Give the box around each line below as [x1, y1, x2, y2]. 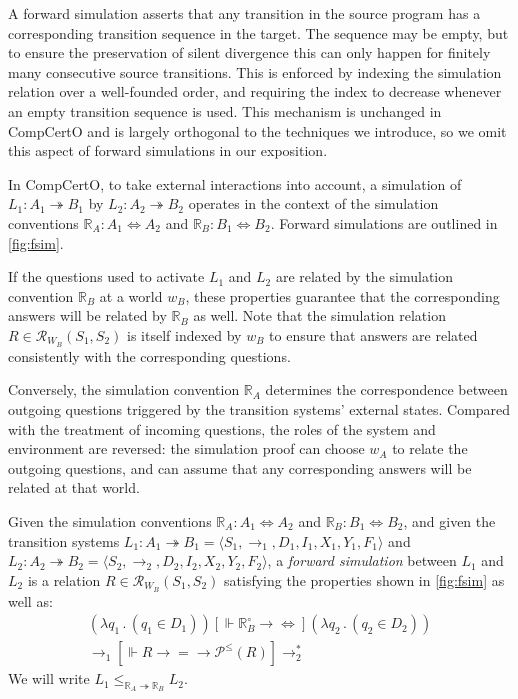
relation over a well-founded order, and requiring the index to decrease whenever [8, 81, 502, 102]
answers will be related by [8, 305, 167, 326]
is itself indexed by [127, 324, 242, 345]
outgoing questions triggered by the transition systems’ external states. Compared [8, 398, 511, 419]
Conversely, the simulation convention [8, 379, 240, 400]
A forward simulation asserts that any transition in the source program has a [8, 3, 481, 23]
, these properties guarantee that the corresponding [185, 285, 500, 306]
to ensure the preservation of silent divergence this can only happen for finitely [8, 42, 491, 63]
